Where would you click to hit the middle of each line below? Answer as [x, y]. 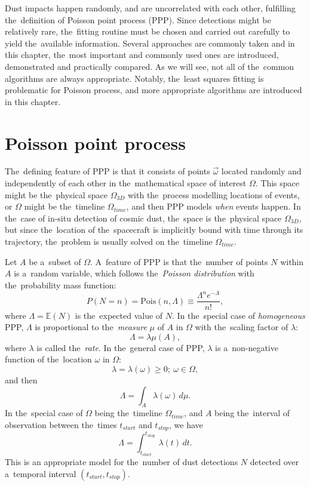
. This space [277, 183]
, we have [186, 424]
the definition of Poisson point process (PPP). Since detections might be [138, 19]
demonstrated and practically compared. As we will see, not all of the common [150, 66]
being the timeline [128, 413]
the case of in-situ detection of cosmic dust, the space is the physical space [143, 218]
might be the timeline [65, 206]
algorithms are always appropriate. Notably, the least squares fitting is [134, 78]
